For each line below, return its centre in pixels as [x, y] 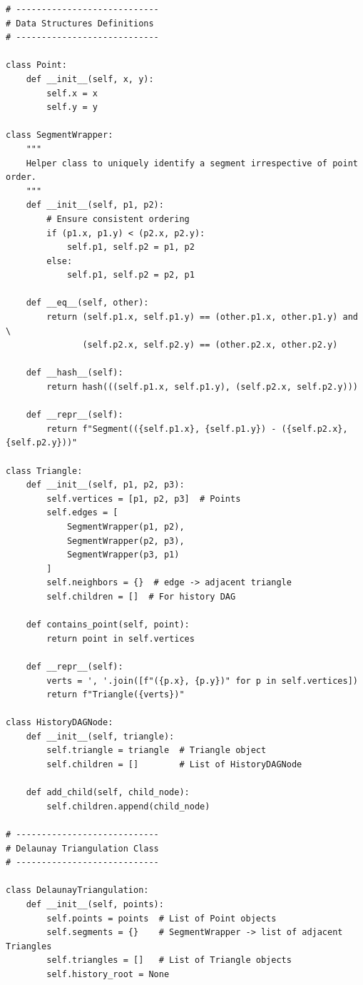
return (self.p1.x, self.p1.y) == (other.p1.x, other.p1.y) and [202, 317]
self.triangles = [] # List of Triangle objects [169, 960]
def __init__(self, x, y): [90, 79]
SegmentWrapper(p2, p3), [126, 541]
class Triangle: [44, 471]
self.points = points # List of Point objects [162, 918]
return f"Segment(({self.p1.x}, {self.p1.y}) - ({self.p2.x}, [197, 429]
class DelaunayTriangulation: [77, 890]
